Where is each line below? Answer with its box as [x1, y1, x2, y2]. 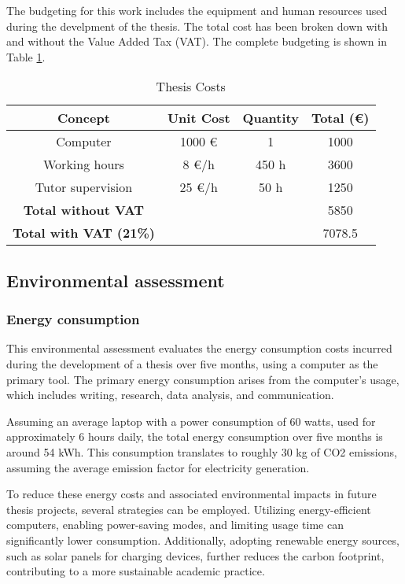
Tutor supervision [35, 178, 133, 197]
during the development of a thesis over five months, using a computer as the [6, 355, 378, 371]
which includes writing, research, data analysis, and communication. [6, 386, 334, 403]
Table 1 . [6, 48, 46, 65]
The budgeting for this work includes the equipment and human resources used [6, 2, 388, 18]
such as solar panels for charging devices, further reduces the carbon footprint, [6, 547, 385, 564]
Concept [57, 109, 110, 128]
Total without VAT [23, 201, 145, 220]
